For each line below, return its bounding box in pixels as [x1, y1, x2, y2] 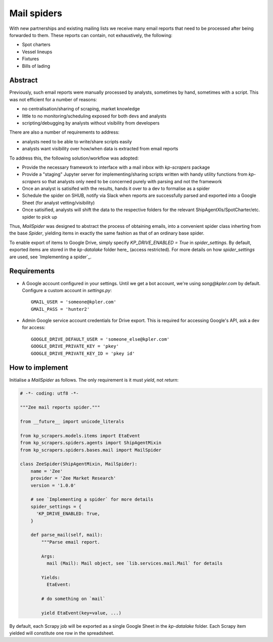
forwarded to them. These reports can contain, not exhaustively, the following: [9, 32, 173, 38]
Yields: [41, 575, 61, 580]
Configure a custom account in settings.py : [22, 287, 112, 293]
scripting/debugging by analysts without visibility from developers [22, 119, 160, 126]
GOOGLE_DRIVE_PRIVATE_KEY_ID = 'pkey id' [31, 350, 135, 356]
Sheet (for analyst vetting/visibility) [22, 199, 95, 206]
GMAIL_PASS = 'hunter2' [31, 306, 90, 312]
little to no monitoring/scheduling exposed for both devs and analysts [22, 113, 167, 119]
